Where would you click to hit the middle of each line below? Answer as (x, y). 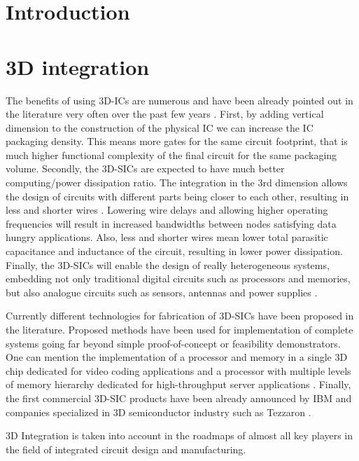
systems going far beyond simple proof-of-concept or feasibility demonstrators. (173, 343)
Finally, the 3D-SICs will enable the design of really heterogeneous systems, (168, 264)
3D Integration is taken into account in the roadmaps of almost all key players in (179, 435)
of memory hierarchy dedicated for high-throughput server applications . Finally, (178, 384)
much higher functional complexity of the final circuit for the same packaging (171, 154)
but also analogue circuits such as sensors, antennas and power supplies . (162, 292)
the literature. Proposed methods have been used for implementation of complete (179, 329)
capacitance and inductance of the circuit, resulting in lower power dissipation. (174, 251)
